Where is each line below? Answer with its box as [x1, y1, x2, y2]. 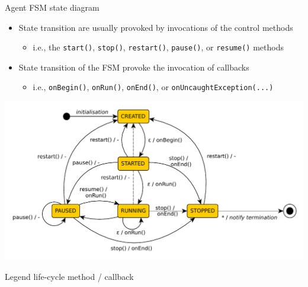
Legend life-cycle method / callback [5, 270, 134, 282]
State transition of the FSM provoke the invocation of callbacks [18, 60, 249, 73]
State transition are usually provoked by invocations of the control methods [18, 21, 293, 33]
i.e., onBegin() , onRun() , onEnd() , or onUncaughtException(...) [33, 81, 274, 93]
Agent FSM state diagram [5, 1, 100, 13]
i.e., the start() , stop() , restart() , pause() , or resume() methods [33, 41, 284, 53]
